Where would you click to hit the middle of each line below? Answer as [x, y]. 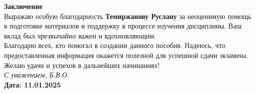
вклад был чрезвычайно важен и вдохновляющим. [80, 35]
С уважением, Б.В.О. [37, 75]
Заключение [23, 6]
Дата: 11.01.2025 [32, 84]
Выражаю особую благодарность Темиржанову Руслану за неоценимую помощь [128, 16]
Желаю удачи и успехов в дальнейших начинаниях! [82, 65]
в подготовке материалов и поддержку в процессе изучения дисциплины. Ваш [123, 26]
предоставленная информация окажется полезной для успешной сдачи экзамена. [126, 55]
